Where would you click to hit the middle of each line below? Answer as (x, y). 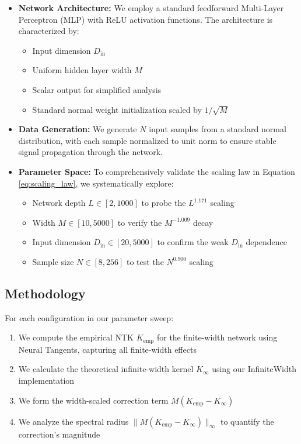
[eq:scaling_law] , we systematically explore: (96, 183)
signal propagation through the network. (90, 152)
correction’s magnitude (59, 434)
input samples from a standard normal (218, 129)
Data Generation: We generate (78, 129)
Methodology (45, 293)
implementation (46, 380)
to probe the (164, 203)
